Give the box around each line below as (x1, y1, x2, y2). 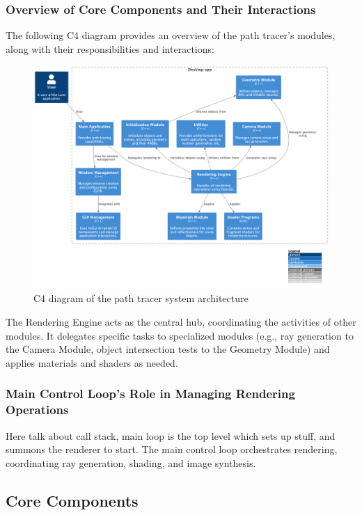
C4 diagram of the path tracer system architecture (33, 291, 249, 306)
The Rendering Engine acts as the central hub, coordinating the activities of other (6, 315, 356, 329)
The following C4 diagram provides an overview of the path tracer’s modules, (6, 28, 336, 42)
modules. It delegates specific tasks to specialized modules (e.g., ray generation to (6, 328, 354, 342)
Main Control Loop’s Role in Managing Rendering (6, 385, 295, 402)
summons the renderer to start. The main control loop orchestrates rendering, (6, 442, 338, 457)
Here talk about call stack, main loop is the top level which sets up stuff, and (6, 428, 336, 443)
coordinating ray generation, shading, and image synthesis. (6, 455, 256, 470)
